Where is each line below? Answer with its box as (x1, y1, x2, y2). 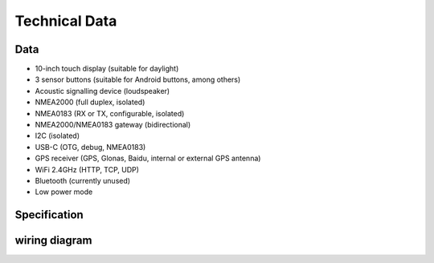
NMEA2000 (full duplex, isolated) (35, 97, 145, 107)
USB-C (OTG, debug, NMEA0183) (35, 142, 146, 152)
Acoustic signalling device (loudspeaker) (35, 86, 170, 95)
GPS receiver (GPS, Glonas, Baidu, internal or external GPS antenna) (35, 153, 261, 164)
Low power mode (35, 187, 93, 196)
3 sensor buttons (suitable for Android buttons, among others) (35, 75, 241, 84)
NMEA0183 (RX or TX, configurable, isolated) (35, 108, 185, 118)
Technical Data (14, 12, 117, 30)
